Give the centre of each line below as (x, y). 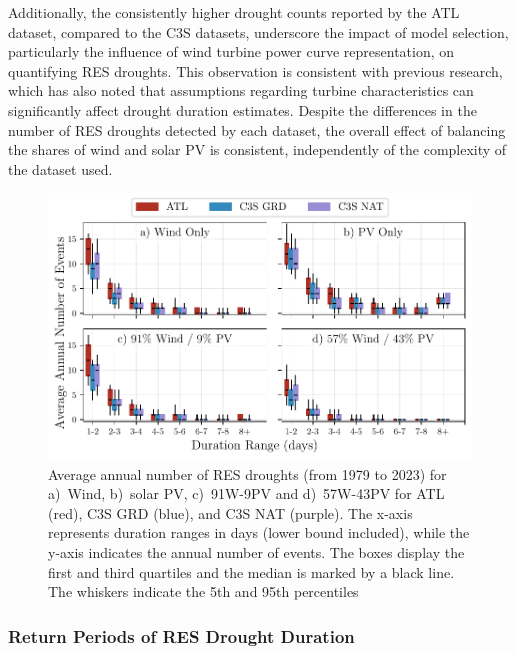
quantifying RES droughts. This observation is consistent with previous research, (255, 70)
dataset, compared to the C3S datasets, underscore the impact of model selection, (258, 31)
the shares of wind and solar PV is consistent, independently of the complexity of (257, 149)
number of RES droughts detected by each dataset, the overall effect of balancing (257, 129)
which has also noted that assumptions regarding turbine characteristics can (241, 90)
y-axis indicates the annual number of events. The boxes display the (256, 552)
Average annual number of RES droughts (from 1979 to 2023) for (247, 473)
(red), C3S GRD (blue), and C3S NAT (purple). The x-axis (230, 512)
